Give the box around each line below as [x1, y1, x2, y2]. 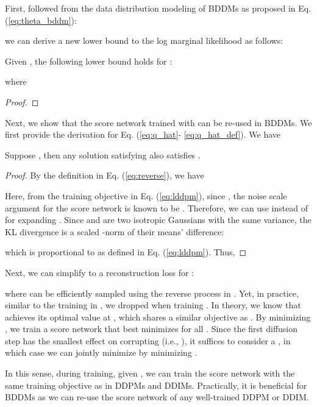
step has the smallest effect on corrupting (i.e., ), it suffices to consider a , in [5, 334, 291, 347]
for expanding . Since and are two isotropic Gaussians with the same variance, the [5, 213, 312, 226]
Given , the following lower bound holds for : [5, 54, 173, 67]
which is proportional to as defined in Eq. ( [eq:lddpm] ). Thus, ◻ [5, 246, 247, 258]
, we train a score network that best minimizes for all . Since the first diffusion [5, 322, 298, 335]
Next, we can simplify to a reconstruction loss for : [5, 266, 194, 278]
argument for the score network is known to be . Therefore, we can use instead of [5, 201, 308, 214]
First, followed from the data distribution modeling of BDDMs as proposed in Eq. [5, 2, 312, 14]
